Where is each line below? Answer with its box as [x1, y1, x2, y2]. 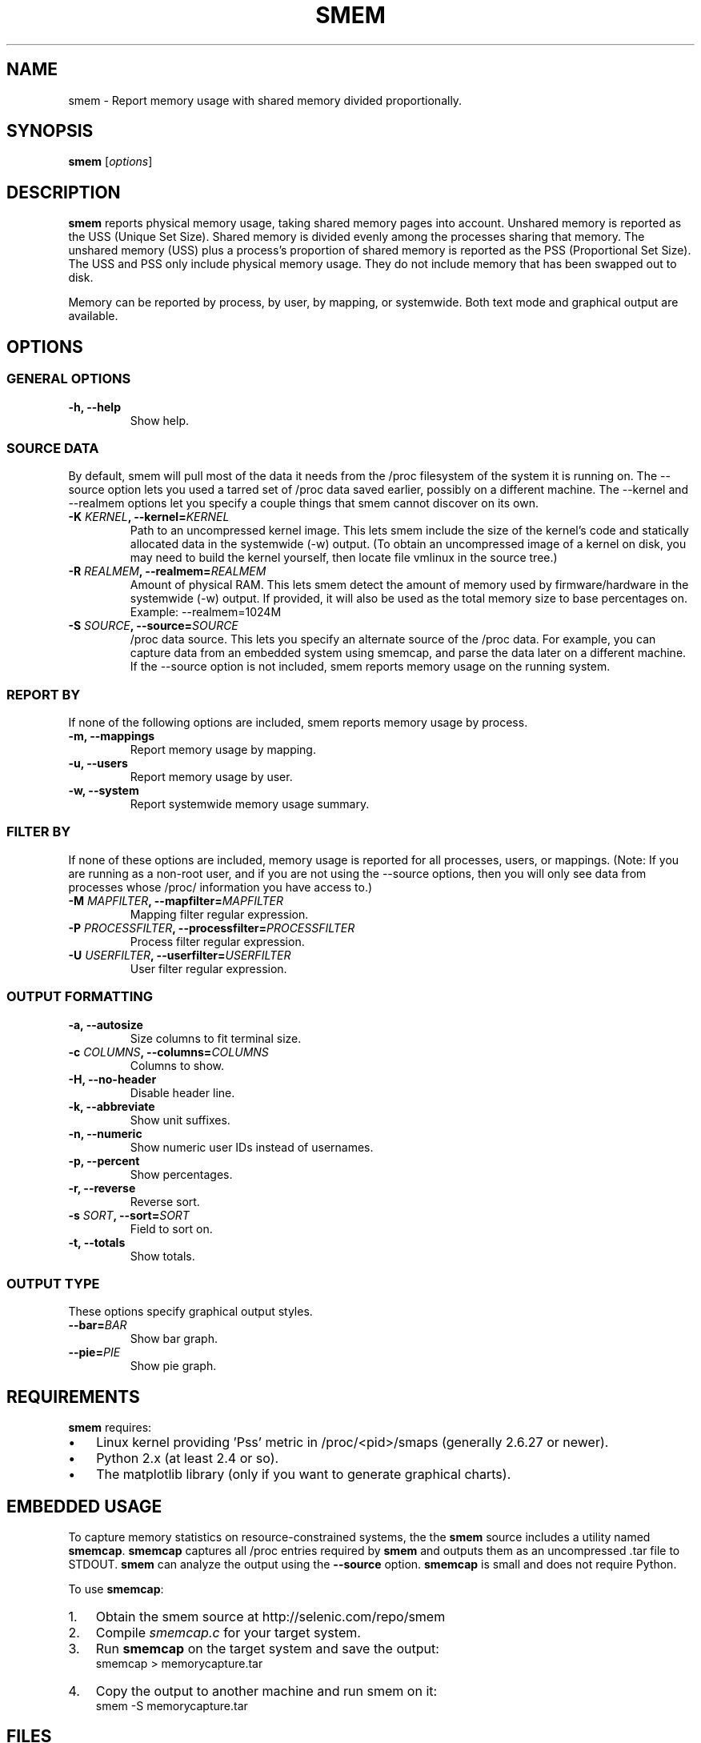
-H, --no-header [68, 1072, 157, 1086]
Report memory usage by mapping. [130, 743, 316, 756]
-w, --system [68, 783, 139, 797]
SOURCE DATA [6, 439, 99, 456]
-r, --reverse [68, 1180, 136, 1195]
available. [68, 309, 118, 323]
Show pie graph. [130, 1359, 217, 1373]
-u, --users [68, 756, 128, 770]
